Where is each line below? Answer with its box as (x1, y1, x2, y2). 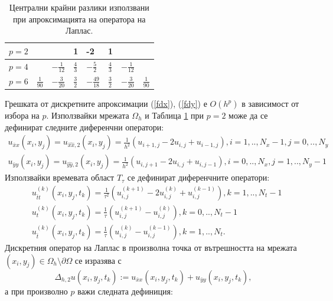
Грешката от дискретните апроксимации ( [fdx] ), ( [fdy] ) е (5, 97, 207, 110)
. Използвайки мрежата (46, 109, 129, 122)
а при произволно (5, 284, 68, 297)
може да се (228, 109, 268, 122)
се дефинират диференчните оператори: (127, 171, 270, 184)
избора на (5, 109, 40, 122)
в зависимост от (241, 97, 299, 110)
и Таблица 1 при (145, 109, 204, 122)
